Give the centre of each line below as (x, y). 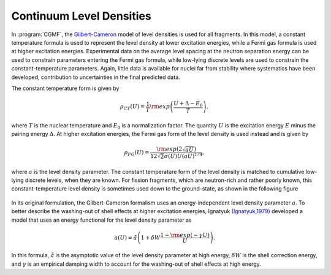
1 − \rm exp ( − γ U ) (185, 235)
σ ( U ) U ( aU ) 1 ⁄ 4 (183, 155)
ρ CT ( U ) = (132, 107)
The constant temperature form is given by (65, 88)
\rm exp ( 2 (169, 149)
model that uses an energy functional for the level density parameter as (102, 220)
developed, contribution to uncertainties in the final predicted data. (96, 77)
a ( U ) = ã (126, 238)
